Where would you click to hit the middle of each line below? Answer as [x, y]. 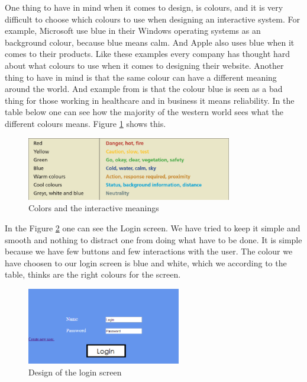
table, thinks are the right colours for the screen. [93, 274]
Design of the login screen [75, 372]
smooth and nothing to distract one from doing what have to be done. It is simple [153, 239]
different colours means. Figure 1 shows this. [85, 123]
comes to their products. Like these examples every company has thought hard [148, 54]
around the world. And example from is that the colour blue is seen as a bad [144, 89]
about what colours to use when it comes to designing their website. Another [144, 65]
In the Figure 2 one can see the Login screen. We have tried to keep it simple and [153, 228]
